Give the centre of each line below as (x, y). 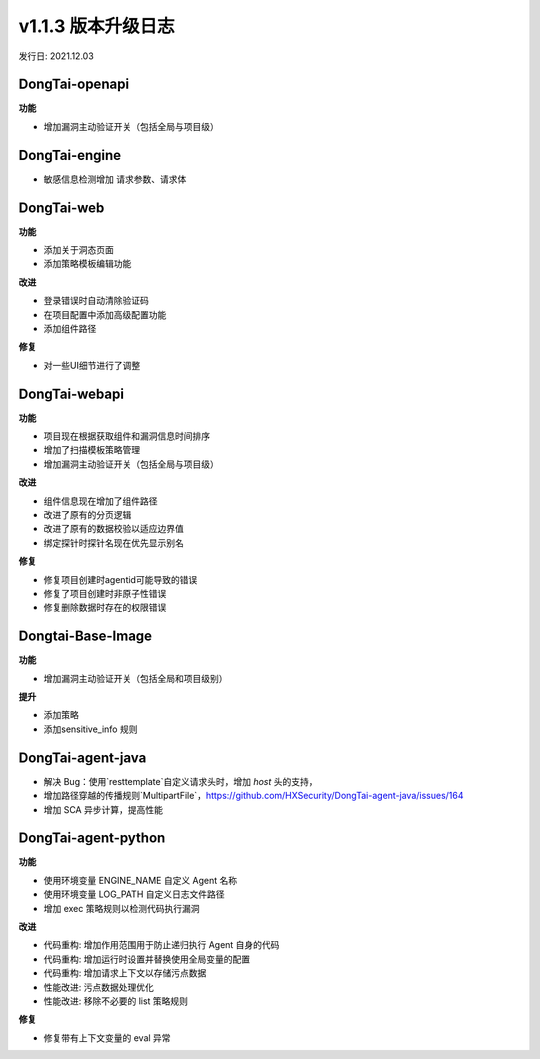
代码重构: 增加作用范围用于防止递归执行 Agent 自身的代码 (161, 945)
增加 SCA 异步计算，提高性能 (103, 809)
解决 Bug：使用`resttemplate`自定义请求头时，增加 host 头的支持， (180, 781)
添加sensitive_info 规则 (90, 729)
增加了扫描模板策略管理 (91, 450)
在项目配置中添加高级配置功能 (105, 314)
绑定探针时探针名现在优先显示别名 (113, 542)
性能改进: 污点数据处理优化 (98, 987)
